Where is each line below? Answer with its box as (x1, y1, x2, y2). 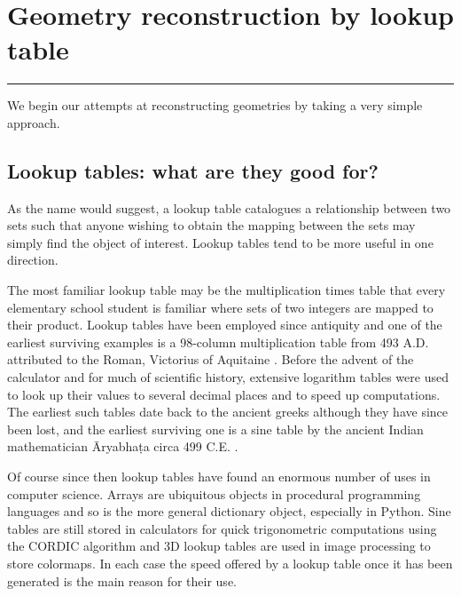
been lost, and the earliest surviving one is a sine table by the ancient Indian (7, 419, 424, 438)
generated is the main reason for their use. (7, 571, 237, 590)
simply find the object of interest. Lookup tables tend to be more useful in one (7, 233, 434, 251)
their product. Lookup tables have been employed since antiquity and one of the (7, 315, 442, 334)
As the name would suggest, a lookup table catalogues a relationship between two (7, 198, 451, 217)
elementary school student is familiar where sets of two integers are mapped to (7, 298, 434, 316)
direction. (7, 250, 59, 269)
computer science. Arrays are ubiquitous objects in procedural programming (7, 484, 421, 503)
